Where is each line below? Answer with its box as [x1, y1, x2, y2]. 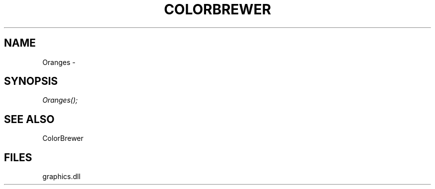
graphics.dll [42, 172, 81, 181]
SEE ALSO [4, 113, 55, 126]
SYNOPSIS [4, 75, 58, 88]
